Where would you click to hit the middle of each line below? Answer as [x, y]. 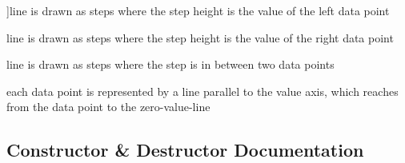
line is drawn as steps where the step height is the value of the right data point [200, 37]
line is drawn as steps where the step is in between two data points [170, 64]
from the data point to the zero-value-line [108, 107]
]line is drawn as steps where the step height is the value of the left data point [198, 10]
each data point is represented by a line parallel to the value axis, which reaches [202, 91]
